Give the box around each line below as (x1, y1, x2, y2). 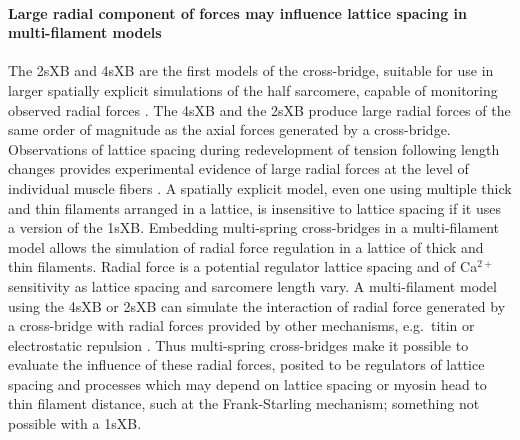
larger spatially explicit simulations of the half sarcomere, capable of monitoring (8, 79, 498, 100)
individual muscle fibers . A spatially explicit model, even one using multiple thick (8, 177, 512, 198)
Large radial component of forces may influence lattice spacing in (8, 2, 468, 23)
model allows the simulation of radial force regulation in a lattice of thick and (8, 236, 484, 257)
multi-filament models (8, 22, 162, 43)
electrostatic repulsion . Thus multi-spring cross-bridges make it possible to (8, 334, 469, 355)
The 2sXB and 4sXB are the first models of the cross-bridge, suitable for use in (8, 60, 494, 81)
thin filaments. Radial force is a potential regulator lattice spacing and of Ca (8, 256, 478, 277)
